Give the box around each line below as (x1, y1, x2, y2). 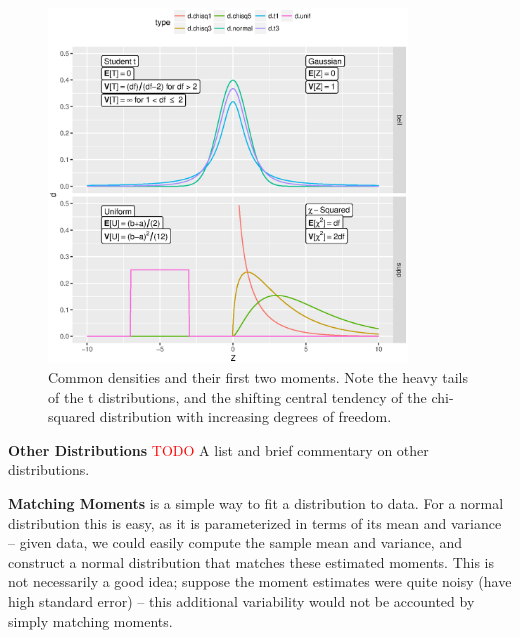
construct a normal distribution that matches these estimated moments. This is (8, 551, 495, 572)
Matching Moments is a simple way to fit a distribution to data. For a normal (8, 493, 504, 514)
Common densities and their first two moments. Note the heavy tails (48, 367, 469, 388)
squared (48, 406, 96, 427)
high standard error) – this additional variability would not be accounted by (8, 590, 475, 611)
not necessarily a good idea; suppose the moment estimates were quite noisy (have (8, 571, 512, 592)
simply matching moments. (8, 610, 173, 631)
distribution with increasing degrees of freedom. (99, 406, 392, 427)
